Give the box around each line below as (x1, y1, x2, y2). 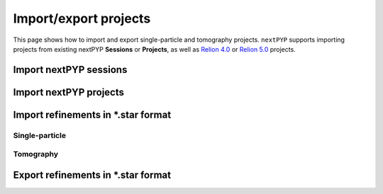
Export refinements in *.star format (13, 169, 172, 181)
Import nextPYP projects (13, 86, 124, 98)
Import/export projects (13, 11, 151, 26)
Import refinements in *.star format (13, 108, 172, 120)
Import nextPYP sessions (13, 64, 128, 76)
